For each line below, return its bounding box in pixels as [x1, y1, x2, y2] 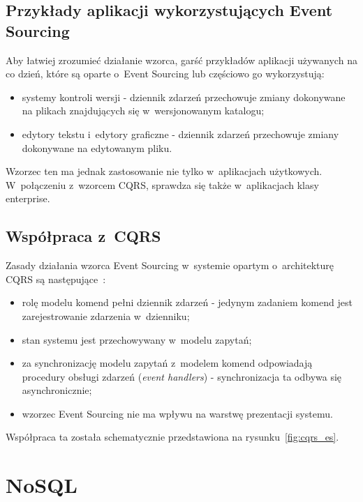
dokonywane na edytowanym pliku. [22, 140, 172, 155]
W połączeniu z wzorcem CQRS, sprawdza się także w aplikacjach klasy [6, 177, 319, 192]
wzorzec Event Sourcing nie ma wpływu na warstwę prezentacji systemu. [22, 406, 333, 420]
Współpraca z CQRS [6, 225, 161, 247]
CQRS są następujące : [6, 271, 106, 286]
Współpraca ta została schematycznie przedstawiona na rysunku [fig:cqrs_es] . [6, 429, 339, 444]
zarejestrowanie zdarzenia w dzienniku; [22, 308, 190, 323]
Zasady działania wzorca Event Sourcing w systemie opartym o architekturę [6, 258, 334, 273]
